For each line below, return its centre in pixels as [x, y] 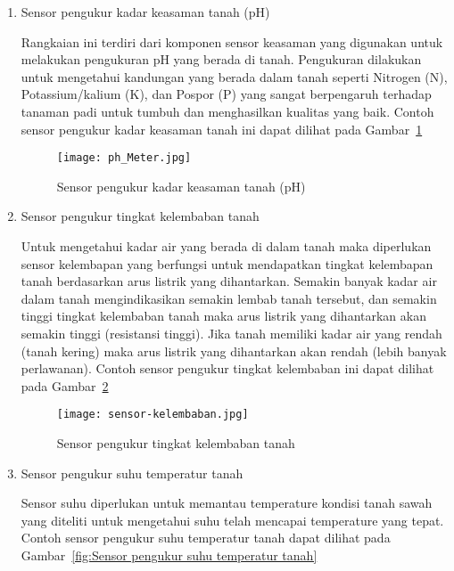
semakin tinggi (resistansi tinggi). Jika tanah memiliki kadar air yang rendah [231, 333]
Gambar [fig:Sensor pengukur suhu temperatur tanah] [169, 555]
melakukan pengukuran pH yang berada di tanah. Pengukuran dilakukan [221, 59]
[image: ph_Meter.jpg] [124, 158]
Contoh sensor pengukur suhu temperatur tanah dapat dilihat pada [206, 538]
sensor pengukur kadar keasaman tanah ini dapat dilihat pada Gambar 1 [222, 129]
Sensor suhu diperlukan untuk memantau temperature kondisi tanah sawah [227, 503]
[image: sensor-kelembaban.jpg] [153, 415]
